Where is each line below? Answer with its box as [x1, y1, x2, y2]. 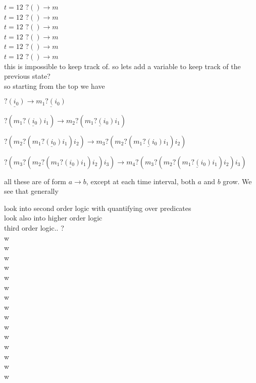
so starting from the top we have [4, 80, 105, 91]
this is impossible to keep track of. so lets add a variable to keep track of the [4, 61, 241, 71]
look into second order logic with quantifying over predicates [4, 202, 191, 213]
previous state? [4, 71, 50, 81]
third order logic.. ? [4, 222, 64, 233]
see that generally [4, 186, 59, 196]
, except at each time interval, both [86, 176, 195, 186]
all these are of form [4, 176, 67, 186]
